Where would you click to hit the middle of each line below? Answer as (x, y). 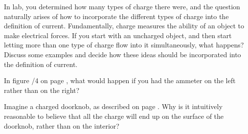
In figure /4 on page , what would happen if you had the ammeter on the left (120, 80)
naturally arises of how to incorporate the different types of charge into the (116, 16)
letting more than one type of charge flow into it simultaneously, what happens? (124, 45)
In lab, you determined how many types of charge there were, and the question (122, 6)
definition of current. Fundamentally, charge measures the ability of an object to (124, 26)
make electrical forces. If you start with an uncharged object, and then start (118, 35)
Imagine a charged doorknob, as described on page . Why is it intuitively (113, 106)
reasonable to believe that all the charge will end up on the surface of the (114, 116)
